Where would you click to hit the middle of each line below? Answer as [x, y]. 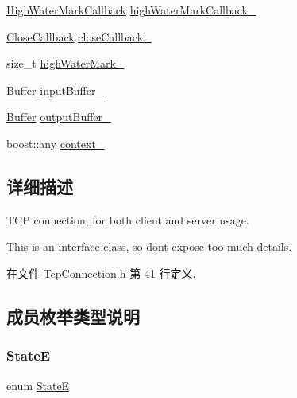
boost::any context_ [56, 143]
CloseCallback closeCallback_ [79, 36]
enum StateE [38, 385]
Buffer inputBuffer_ [55, 90]
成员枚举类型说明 [73, 316]
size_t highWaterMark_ [66, 63]
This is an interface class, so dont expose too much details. [149, 246]
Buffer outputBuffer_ [59, 117]
